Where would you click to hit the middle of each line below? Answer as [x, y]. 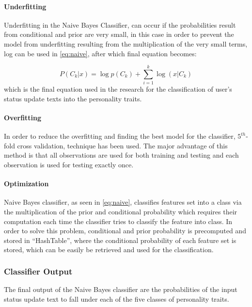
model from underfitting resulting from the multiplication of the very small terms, [126, 43]
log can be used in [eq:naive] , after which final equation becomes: [100, 53]
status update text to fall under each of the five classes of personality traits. [117, 299]
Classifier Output [38, 271]
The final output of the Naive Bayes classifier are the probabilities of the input [121, 289]
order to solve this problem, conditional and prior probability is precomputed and [125, 231]
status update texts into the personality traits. [73, 98]
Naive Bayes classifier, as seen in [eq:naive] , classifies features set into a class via [123, 202]
